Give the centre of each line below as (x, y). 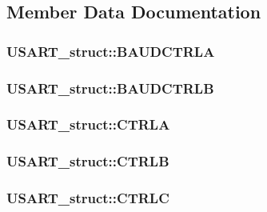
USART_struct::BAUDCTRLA (111, 51)
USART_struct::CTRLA (88, 124)
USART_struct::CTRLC (88, 198)
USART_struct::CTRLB (88, 161)
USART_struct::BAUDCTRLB (110, 88)
